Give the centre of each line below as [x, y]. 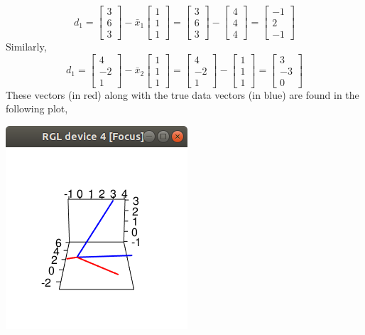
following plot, [37, 108]
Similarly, [26, 47]
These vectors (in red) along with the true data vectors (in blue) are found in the [182, 94]
